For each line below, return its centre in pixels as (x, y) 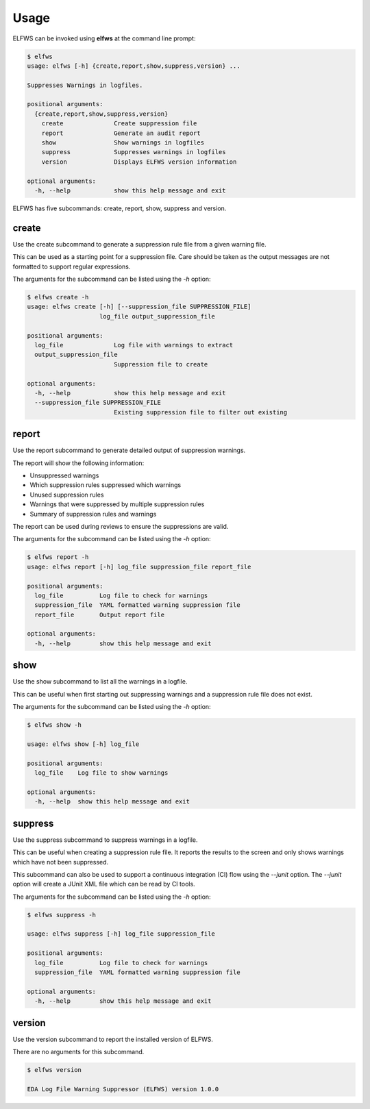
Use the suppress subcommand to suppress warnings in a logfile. (105, 840)
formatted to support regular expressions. (72, 266)
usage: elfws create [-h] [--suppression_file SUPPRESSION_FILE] (139, 307)
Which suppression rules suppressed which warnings (106, 485)
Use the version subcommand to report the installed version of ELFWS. (113, 1039)
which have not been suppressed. (61, 862)
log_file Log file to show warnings (101, 773)
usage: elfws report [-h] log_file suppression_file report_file (139, 566)
